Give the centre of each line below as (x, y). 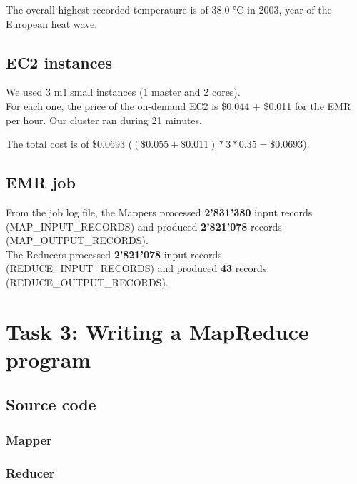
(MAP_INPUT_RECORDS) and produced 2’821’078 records (144, 226)
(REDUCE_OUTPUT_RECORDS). (87, 282)
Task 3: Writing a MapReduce (157, 331)
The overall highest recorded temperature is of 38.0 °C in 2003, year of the (169, 9)
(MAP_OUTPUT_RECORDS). (77, 240)
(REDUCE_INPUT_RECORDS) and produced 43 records (136, 268)
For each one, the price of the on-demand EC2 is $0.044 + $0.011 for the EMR (178, 105)
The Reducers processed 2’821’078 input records (114, 254)
